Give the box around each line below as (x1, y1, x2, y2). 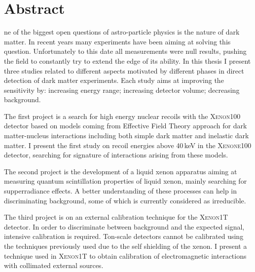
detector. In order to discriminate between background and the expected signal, (4, 221, 245, 232)
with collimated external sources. (4, 260, 104, 271)
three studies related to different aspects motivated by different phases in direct (4, 65, 244, 76)
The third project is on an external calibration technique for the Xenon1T (4, 212, 228, 222)
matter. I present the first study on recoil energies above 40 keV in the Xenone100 (4, 140, 252, 150)
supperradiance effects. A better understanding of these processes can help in (4, 186, 237, 196)
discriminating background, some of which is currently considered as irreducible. (4, 195, 246, 205)
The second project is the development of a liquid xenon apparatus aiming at (4, 166, 237, 176)
